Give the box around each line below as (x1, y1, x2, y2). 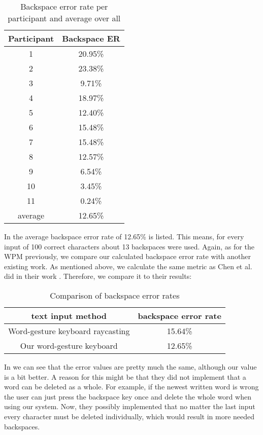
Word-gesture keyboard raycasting (8, 324, 130, 337)
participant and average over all (8, 12, 121, 24)
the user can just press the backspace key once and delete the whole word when (4, 391, 251, 402)
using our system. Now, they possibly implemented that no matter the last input (4, 401, 255, 412)
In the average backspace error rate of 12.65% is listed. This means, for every (4, 231, 244, 241)
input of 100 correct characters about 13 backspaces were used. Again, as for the (4, 241, 254, 251)
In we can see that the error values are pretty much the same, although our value (4, 361, 257, 372)
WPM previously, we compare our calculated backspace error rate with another (4, 251, 251, 262)
